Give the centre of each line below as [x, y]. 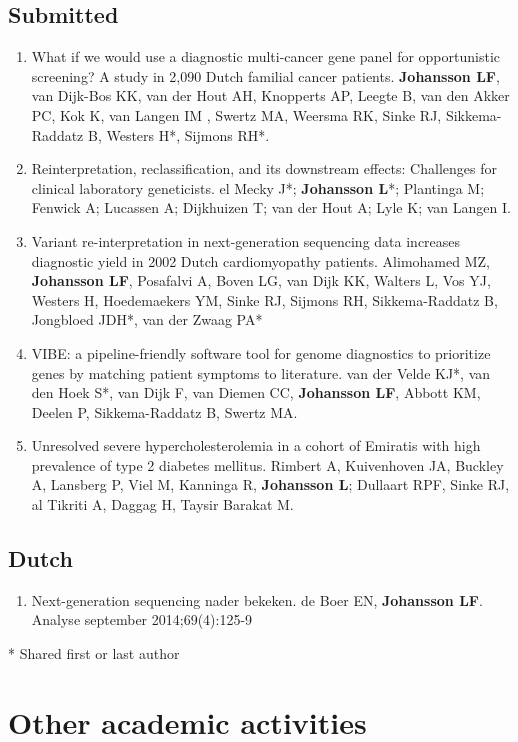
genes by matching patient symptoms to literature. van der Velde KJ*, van [261, 372]
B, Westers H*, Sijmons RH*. [178, 134]
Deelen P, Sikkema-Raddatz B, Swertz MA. [164, 411]
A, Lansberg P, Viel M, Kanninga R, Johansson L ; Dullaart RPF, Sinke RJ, [270, 484]
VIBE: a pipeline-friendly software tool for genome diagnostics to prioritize [261, 352]
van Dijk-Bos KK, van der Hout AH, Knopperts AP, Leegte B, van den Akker [270, 95]
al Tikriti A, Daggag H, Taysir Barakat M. [162, 504]
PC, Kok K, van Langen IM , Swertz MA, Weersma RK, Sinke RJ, [236, 114]
